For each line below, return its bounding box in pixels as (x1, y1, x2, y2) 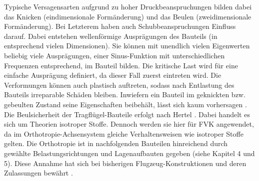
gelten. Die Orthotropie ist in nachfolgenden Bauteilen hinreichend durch (4, 138, 228, 149)
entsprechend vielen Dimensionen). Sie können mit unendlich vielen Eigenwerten (4, 40, 250, 51)
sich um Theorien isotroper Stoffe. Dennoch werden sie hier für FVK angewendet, (4, 119, 254, 129)
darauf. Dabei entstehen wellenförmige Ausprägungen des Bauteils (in (4, 30, 217, 41)
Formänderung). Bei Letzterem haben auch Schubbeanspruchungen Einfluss (4, 21, 236, 31)
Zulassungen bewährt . (4, 168, 73, 178)
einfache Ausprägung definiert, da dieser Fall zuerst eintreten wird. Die (4, 70, 221, 80)
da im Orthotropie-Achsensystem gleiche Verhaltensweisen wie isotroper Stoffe (4, 128, 243, 139)
